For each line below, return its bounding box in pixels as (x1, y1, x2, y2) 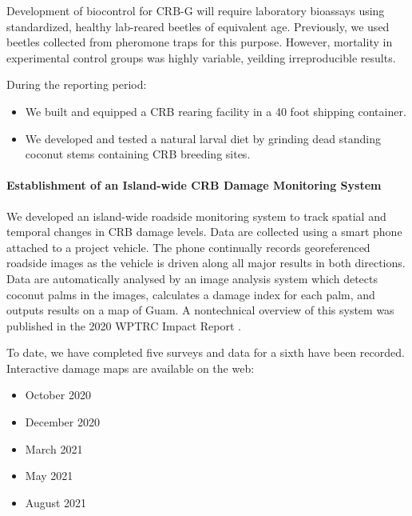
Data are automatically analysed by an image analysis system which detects (6, 270, 378, 286)
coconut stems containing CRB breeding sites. (25, 146, 251, 162)
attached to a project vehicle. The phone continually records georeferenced (6, 238, 370, 255)
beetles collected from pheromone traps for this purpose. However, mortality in (6, 34, 393, 50)
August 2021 (25, 494, 87, 510)
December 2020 (25, 414, 100, 430)
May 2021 (25, 467, 73, 484)
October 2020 (25, 386, 91, 403)
